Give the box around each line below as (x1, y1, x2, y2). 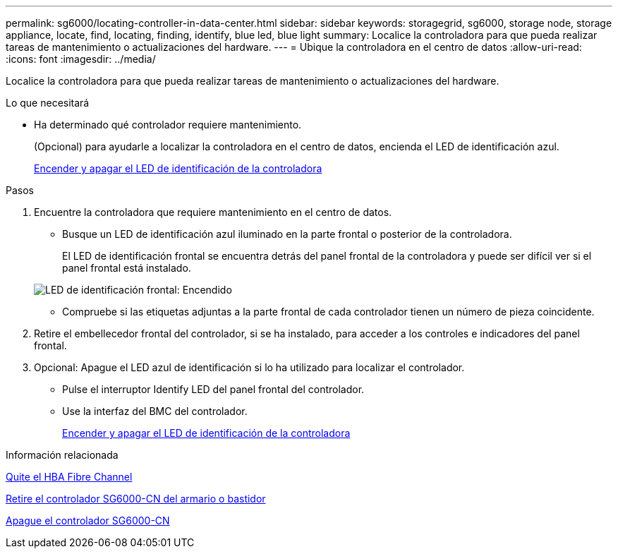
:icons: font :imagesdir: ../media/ (6, 53, 156, 65)
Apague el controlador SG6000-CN (6, 514, 170, 526)
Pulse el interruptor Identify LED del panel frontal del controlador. (62, 383, 365, 395)
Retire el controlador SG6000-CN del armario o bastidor (6, 493, 266, 505)
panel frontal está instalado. (62, 262, 191, 274)
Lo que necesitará (6, 97, 90, 109)
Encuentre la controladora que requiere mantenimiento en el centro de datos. (34, 206, 392, 218)
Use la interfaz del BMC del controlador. (62, 405, 248, 417)
